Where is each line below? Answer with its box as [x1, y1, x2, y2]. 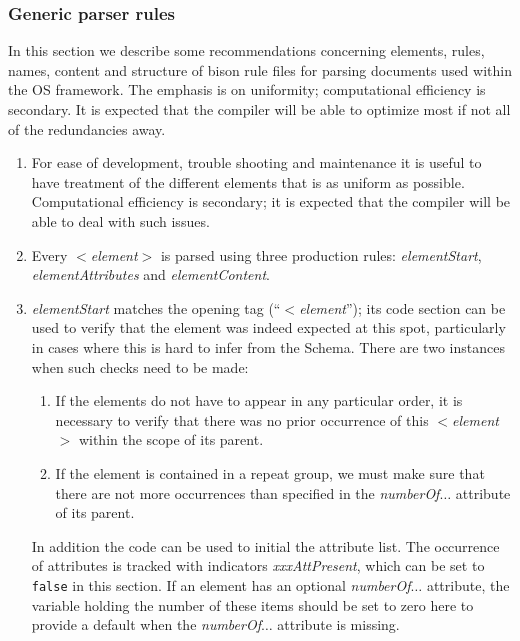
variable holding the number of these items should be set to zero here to [31, 594, 474, 615]
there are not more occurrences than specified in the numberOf [55, 482, 440, 503]
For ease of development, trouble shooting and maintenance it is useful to [31, 152, 482, 173]
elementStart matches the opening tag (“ [31, 297, 281, 318]
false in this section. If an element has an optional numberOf [31, 574, 411, 595]
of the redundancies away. [8, 118, 166, 139]
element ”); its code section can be [299, 297, 506, 318]
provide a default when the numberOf [31, 614, 261, 635]
